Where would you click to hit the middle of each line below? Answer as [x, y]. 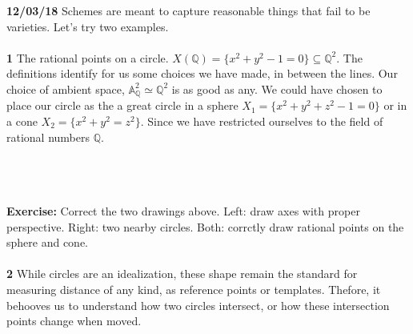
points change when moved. [74, 321]
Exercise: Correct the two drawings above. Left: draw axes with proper [183, 210]
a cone [22, 121]
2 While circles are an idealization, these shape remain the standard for [182, 274]
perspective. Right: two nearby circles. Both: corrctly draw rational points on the [205, 226]
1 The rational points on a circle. [88, 57]
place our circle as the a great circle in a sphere [122, 105]
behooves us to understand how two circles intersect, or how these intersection [198, 305]
